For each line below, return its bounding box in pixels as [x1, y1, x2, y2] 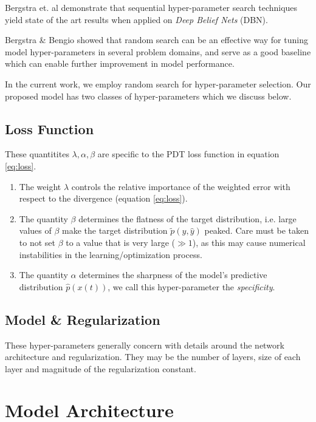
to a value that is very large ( [66, 236, 176, 248]
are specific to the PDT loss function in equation [97, 148, 280, 160]
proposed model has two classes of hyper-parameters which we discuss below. [5, 89, 292, 102]
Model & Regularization [5, 310, 160, 328]
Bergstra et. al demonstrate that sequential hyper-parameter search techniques [5, 1, 298, 13]
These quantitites [5, 148, 69, 160]
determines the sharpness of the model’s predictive [79, 268, 267, 281]
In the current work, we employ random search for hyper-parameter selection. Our [5, 77, 311, 90]
